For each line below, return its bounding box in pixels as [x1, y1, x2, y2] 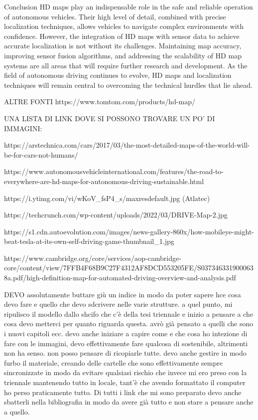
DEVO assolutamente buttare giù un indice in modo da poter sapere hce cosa [4, 289, 241, 299]
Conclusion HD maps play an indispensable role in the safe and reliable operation [4, 1, 253, 11]
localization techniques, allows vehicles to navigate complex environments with [4, 21, 244, 31]
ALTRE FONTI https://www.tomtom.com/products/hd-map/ [4, 96, 196, 107]
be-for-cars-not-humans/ [4, 149, 78, 160]
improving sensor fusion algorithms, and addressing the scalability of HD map [4, 50, 242, 60]
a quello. [4, 406, 30, 417]
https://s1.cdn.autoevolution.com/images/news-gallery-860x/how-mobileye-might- [4, 226, 255, 236]
